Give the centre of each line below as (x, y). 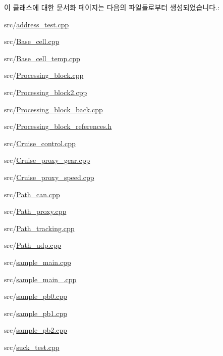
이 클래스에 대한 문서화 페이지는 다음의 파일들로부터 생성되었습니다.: (112, 7)
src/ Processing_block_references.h (58, 126)
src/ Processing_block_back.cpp (53, 109)
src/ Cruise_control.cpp (40, 143)
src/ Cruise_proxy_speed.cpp (49, 177)
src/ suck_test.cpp (32, 347)
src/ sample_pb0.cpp (36, 296)
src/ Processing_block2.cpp (46, 92)
